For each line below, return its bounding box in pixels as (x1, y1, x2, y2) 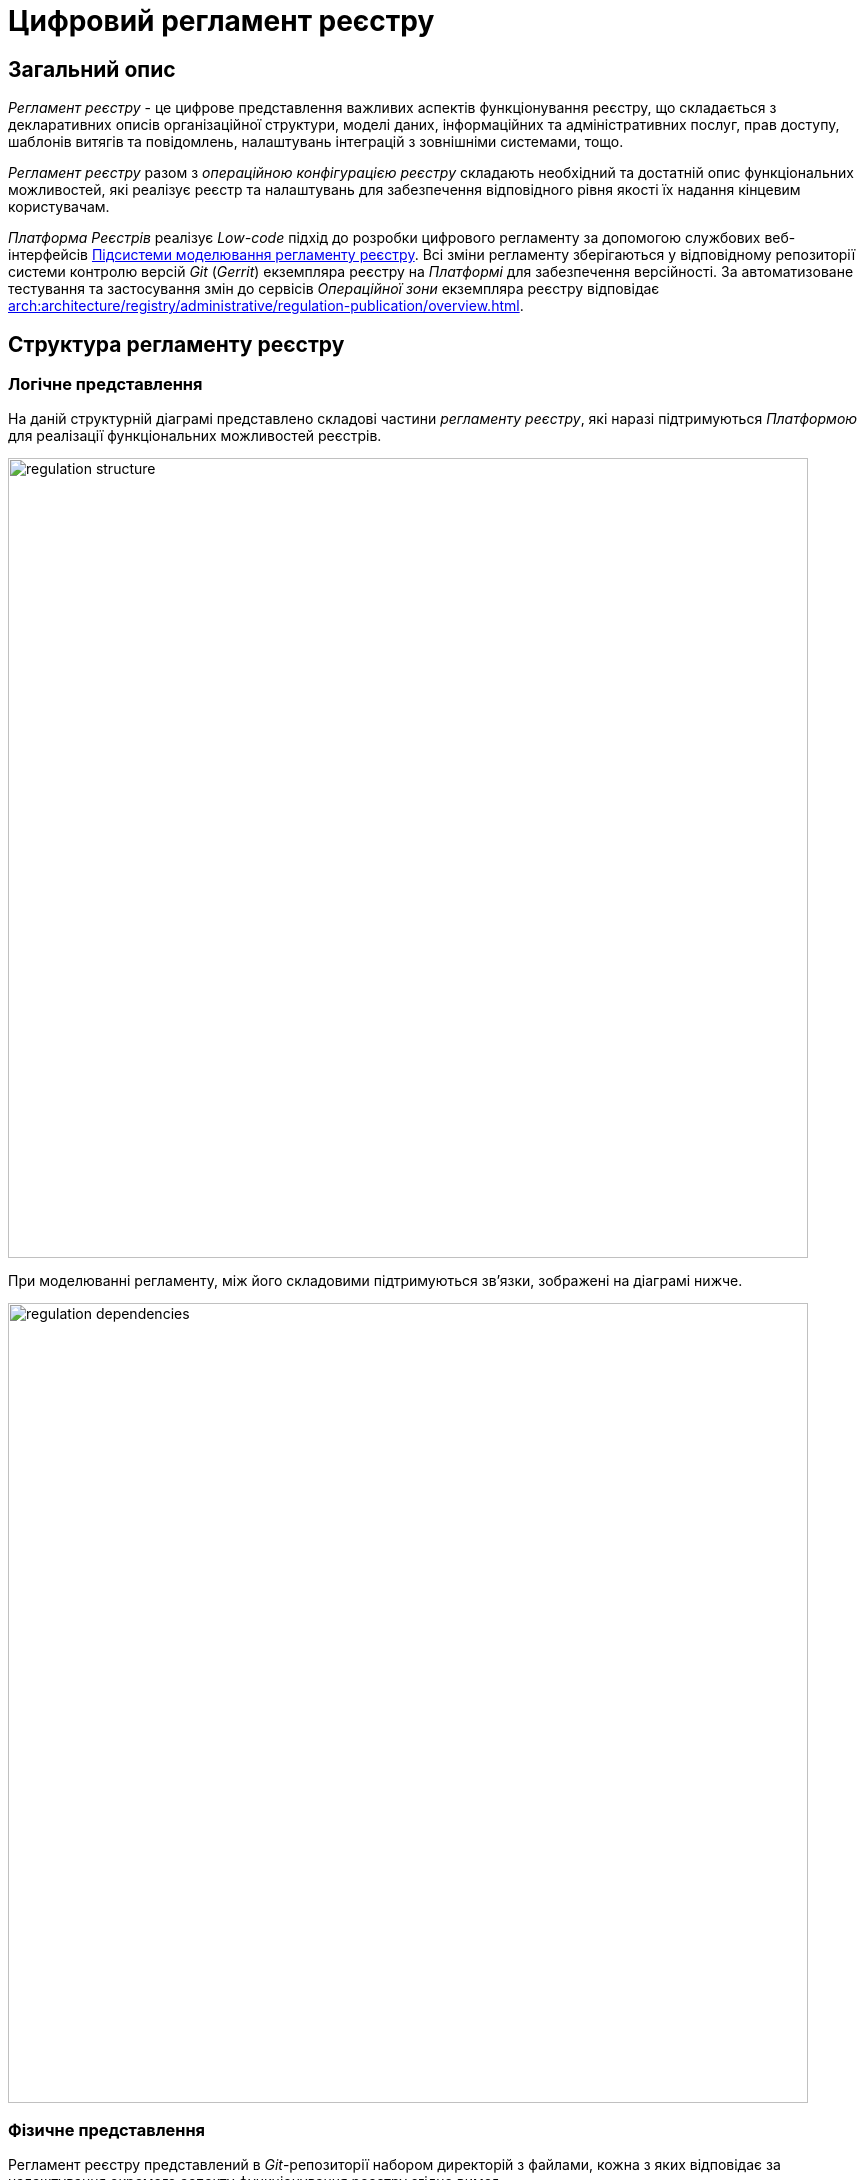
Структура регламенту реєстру (8, 331, 345, 357)
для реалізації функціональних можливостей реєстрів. (8, 427, 382, 445)
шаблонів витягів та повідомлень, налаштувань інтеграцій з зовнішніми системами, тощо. (8, 133, 624, 151)
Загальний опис (8, 56, 176, 82)
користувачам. (8, 198, 110, 216)
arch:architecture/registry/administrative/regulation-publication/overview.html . (8, 297, 524, 315)
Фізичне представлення (8, 2119, 206, 2140)
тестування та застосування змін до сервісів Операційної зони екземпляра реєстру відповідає (8, 280, 660, 298)
